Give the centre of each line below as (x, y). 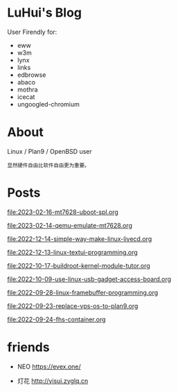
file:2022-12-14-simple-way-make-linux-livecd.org (80, 239)
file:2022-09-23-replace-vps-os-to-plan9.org (73, 305)
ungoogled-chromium (48, 104)
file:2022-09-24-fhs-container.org (56, 319)
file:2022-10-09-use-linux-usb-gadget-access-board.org (89, 279)
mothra (27, 89)
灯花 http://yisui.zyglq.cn (53, 381)
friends (28, 347)
